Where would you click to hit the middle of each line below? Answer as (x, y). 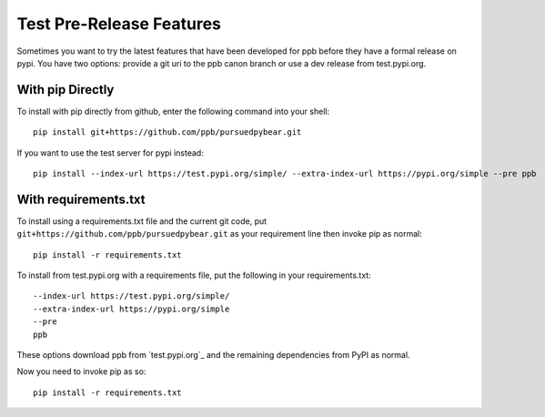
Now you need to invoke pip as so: (81, 371)
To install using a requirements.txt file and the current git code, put (142, 221)
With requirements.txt (81, 199)
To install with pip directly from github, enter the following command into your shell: (173, 111)
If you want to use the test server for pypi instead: (110, 153)
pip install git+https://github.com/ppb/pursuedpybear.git (167, 132)
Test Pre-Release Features (119, 24)
